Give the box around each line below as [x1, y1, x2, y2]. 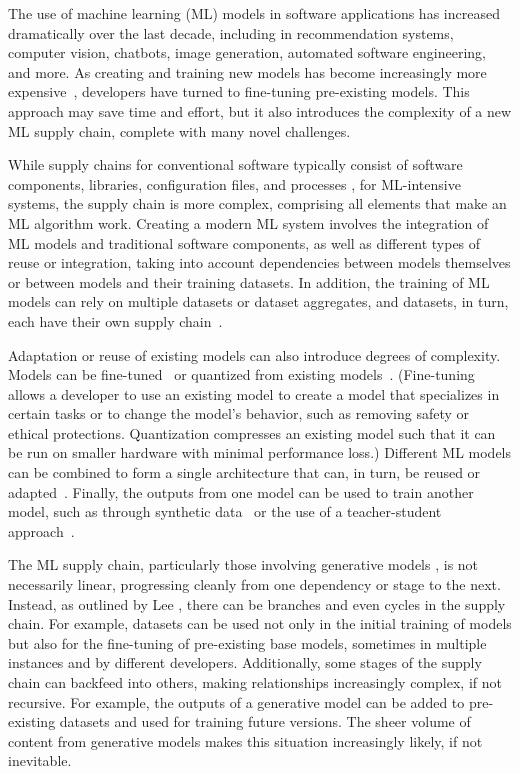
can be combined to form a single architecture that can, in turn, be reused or [8, 462, 481, 483]
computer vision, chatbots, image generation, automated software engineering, [8, 42, 486, 63]
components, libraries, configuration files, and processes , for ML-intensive [8, 173, 461, 194]
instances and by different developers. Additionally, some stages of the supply [8, 652, 482, 673]
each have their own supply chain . [8, 310, 223, 331]
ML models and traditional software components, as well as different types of [8, 232, 481, 253]
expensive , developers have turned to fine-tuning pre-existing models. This [8, 81, 470, 102]
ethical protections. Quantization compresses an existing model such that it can [8, 422, 496, 443]
